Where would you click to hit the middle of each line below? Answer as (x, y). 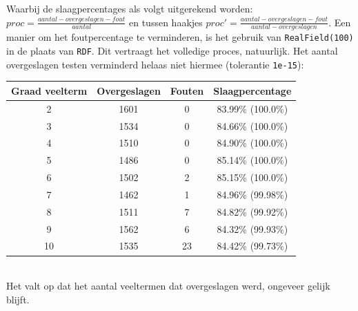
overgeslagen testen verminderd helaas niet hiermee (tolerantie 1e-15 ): (155, 64)
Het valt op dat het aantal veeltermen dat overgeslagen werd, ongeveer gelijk (168, 286)
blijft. (18, 299)
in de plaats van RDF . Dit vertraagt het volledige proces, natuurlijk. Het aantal (172, 51)
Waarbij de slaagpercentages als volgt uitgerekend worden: (130, 8)
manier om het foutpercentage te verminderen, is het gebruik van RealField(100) (180, 37)
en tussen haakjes (166, 22)
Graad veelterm (49, 90)
